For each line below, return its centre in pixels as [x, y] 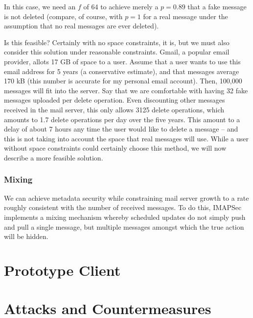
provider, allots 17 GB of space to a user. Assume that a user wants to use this [122, 61]
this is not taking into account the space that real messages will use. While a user [126, 138]
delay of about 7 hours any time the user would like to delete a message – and [121, 129]
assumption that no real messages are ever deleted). [81, 26]
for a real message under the [185, 16]
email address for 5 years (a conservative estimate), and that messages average [122, 71]
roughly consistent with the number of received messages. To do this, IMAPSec [123, 207]
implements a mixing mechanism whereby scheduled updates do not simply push [125, 217]
